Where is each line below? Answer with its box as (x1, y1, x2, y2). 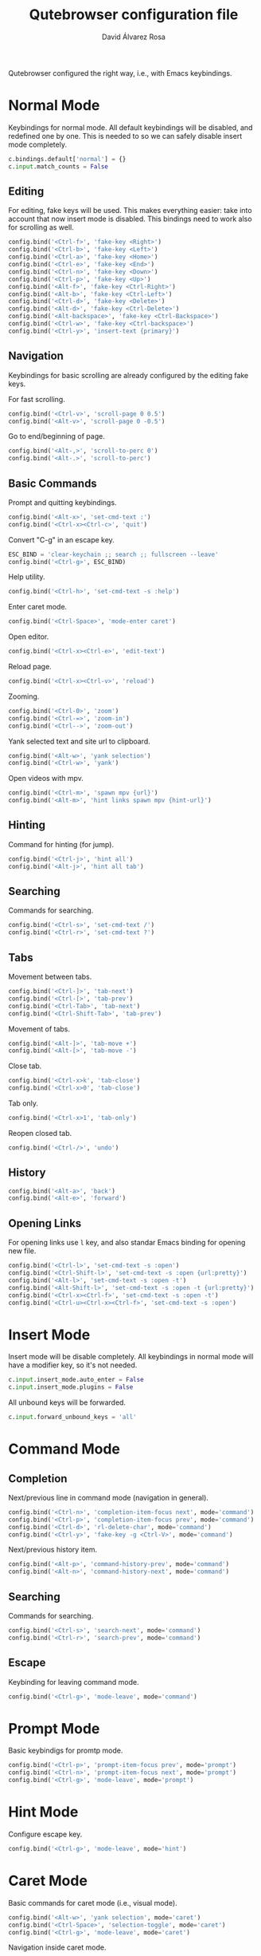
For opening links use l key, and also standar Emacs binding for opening (8, 1238, 246, 1248)
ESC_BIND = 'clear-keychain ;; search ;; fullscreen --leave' (8, 550, 219, 558)
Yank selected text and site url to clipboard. (8, 736, 151, 746)
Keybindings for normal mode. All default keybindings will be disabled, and (8, 122, 253, 132)
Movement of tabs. (8, 1023, 70, 1034)
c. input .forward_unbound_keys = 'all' (8, 1414, 137, 1422)
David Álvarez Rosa (102, 32, 166, 41)
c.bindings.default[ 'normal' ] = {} (8, 155, 127, 163)
